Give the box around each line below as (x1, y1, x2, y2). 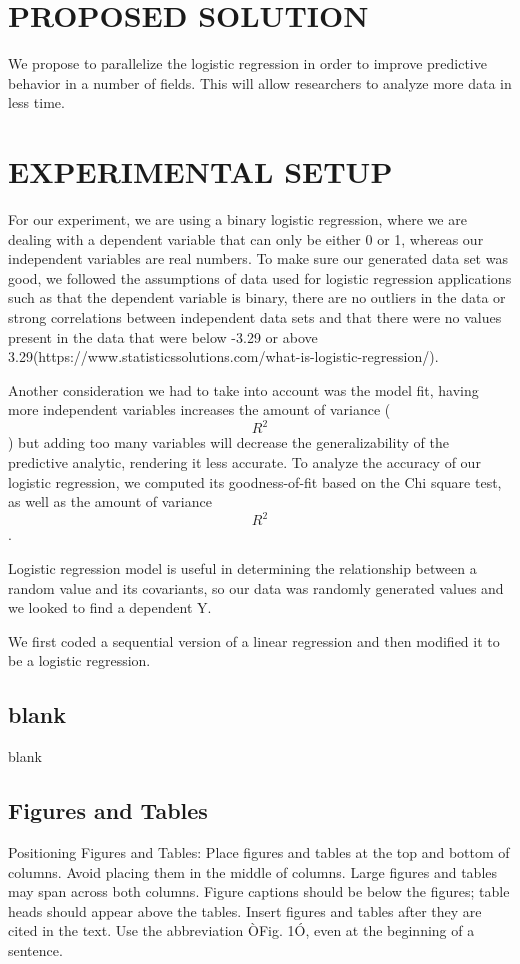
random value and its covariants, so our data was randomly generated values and (8, 577, 504, 598)
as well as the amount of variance (8, 491, 212, 512)
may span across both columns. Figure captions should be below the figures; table (8, 881, 510, 902)
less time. (8, 92, 65, 113)
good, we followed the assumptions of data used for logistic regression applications (8, 267, 512, 288)
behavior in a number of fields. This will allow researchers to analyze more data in (8, 72, 512, 93)
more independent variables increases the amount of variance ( (8, 399, 391, 420)
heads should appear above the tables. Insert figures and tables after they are (8, 900, 482, 921)
